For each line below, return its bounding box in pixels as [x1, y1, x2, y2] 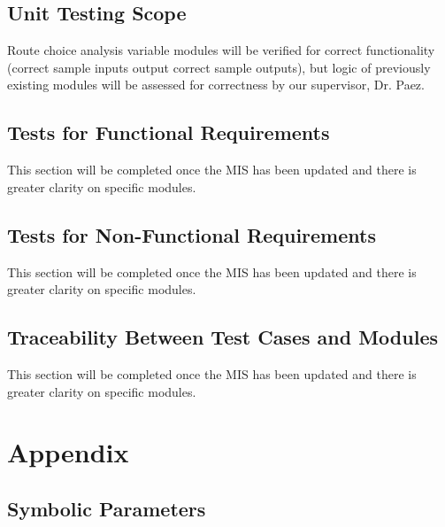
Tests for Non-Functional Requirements [7, 221, 376, 248]
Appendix [7, 434, 129, 470]
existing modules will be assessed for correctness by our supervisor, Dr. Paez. [7, 75, 425, 94]
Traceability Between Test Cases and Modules [7, 323, 438, 351]
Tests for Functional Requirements [7, 119, 330, 146]
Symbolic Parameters [7, 494, 206, 522]
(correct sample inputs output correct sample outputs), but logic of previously [7, 58, 431, 76]
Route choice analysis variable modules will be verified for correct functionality [7, 41, 435, 59]
